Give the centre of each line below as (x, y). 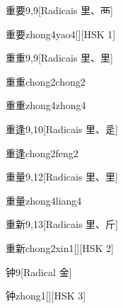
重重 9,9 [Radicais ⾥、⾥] (59, 58)
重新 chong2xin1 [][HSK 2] (60, 247)
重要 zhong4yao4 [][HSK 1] (61, 34)
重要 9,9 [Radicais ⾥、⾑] (59, 10)
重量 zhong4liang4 (44, 200)
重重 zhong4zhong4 (46, 105)
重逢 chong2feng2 (42, 153)
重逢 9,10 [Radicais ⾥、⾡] (62, 129)
